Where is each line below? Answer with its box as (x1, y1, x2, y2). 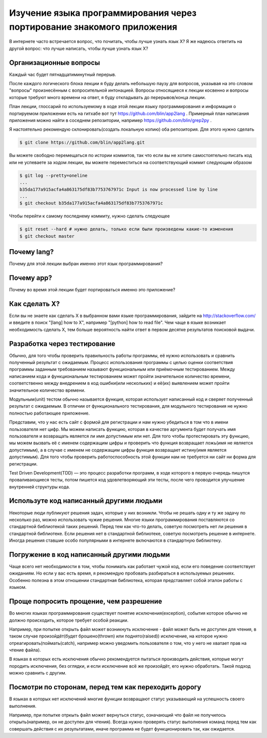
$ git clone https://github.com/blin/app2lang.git (19, 140, 145, 146)
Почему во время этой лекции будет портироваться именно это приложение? (9, 287, 176, 293)
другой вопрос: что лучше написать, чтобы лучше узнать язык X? (9, 45, 148, 52)
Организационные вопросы (9, 58, 100, 67)
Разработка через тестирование (9, 339, 116, 348)
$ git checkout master (19, 233, 75, 239)
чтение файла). (9, 647, 42, 653)
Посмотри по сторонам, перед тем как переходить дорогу (9, 683, 201, 691)
